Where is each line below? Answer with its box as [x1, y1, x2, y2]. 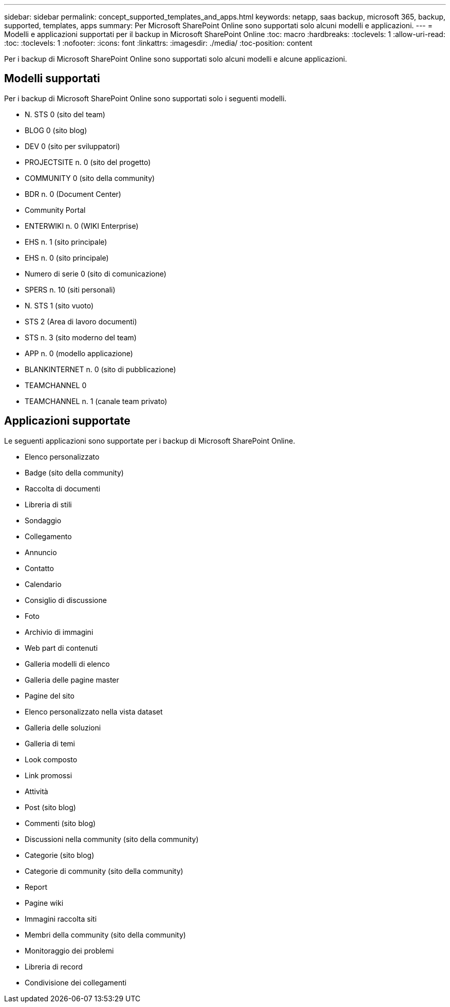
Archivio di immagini [25, 627, 93, 636]
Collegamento [25, 532, 72, 541]
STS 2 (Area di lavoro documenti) [25, 317, 137, 326]
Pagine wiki [25, 898, 64, 907]
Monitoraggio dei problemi [25, 946, 114, 955]
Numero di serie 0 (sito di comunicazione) [25, 269, 166, 278]
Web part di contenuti [25, 643, 98, 652]
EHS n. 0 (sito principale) [25, 253, 109, 262]
